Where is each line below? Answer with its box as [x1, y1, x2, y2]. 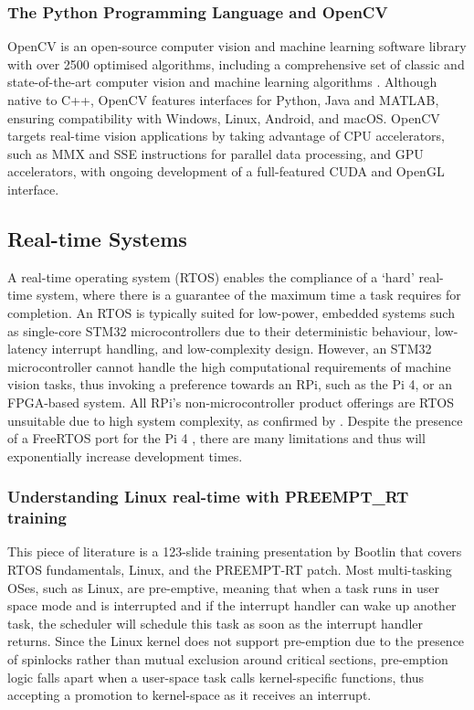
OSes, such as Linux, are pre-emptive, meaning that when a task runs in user [7, 578, 439, 597]
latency [7, 339, 47, 358]
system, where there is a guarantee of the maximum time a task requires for [36, 285, 461, 304]
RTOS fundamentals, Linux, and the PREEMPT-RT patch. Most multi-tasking [7, 560, 452, 579]
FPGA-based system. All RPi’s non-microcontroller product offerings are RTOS [7, 392, 454, 411]
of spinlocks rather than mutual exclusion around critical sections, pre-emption [7, 650, 448, 668]
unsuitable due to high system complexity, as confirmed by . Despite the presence [7, 410, 463, 429]
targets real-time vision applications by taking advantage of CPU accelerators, [7, 126, 445, 145]
